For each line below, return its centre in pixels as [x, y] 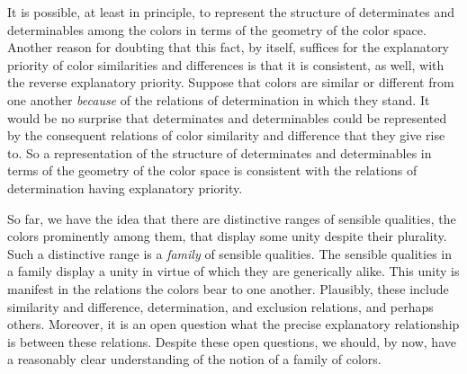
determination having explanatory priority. [125, 187]
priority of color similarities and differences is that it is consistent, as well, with [226, 64]
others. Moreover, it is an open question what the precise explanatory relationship [233, 324]
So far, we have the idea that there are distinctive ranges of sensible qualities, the [232, 218]
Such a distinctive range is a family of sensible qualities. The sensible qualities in [230, 253]
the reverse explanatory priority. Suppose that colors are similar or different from [231, 82]
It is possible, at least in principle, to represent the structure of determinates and [231, 12]
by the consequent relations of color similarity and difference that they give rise [226, 135]
